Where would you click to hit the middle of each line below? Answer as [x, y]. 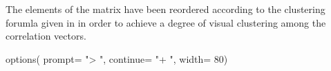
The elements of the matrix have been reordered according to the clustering [165, 9]
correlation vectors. [46, 36]
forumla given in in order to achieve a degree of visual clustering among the [166, 22]
